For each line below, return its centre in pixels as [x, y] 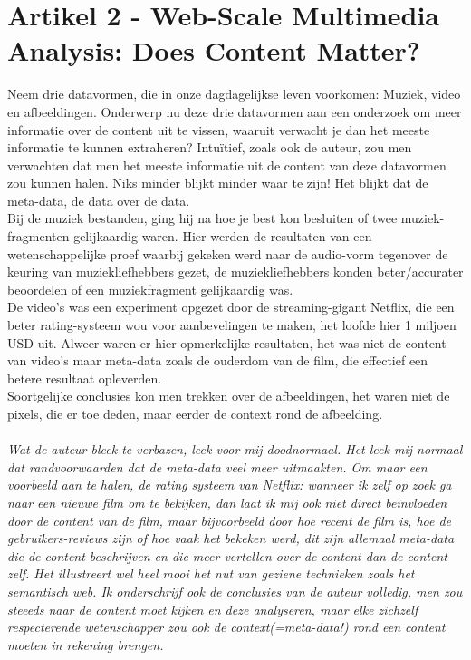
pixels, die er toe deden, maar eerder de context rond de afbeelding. [195, 413]
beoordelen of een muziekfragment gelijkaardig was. [150, 289]
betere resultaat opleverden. [85, 378]
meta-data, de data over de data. [99, 200]
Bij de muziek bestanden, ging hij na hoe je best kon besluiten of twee [202, 218]
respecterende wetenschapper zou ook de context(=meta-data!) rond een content [226, 627]
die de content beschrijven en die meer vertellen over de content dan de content [227, 555]
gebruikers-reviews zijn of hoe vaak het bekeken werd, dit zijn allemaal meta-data [231, 538]
